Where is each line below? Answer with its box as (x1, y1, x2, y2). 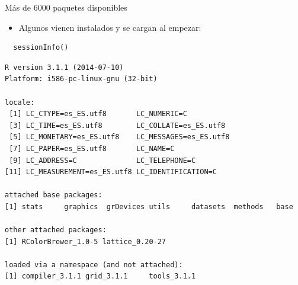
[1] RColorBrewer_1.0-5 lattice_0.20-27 (5, 237, 166, 246)
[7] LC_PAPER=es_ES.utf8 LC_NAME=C (9, 144, 175, 153)
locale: (5, 98, 35, 107)
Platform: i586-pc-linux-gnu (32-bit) (5, 75, 158, 84)
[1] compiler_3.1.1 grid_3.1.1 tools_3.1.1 (5, 272, 196, 281)
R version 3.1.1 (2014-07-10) (5, 63, 124, 72)
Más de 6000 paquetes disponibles (5, 1, 127, 13)
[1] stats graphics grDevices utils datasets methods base (5, 202, 293, 211)
